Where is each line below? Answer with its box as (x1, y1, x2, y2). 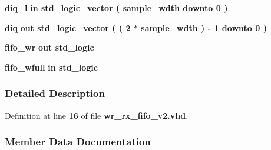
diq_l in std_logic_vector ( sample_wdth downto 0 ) (5, 2, 228, 14)
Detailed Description (5, 86, 105, 101)
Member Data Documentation (5, 134, 151, 149)
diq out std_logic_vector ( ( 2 (5, 21, 131, 34)
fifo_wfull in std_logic (5, 61, 98, 73)
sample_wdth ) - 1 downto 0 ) (141, 21, 267, 34)
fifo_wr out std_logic (5, 41, 94, 54)
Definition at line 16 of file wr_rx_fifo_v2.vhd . (5, 109, 189, 121)
